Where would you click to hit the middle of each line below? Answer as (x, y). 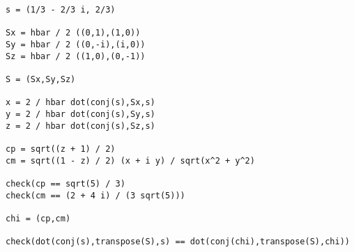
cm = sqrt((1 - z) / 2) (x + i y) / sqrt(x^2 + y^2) (130, 160)
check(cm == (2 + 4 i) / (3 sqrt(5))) (95, 195)
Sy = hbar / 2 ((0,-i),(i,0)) (76, 44)
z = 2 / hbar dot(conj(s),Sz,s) (80, 126)
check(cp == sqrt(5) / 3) (66, 183)
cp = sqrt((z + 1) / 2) (61, 149)
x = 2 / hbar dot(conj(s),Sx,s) (80, 103)
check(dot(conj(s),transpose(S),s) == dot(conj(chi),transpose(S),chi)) (178, 242)
